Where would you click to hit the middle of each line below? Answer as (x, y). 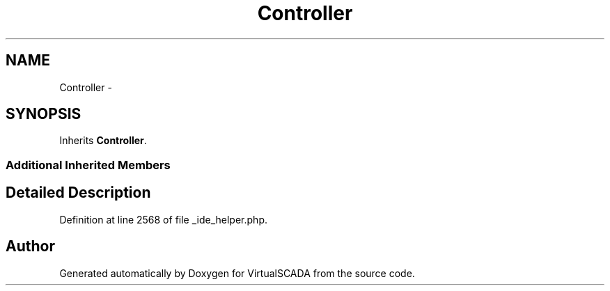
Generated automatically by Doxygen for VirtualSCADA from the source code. (237, 273)
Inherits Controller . (103, 141)
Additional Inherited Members (88, 165)
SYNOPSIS (44, 114)
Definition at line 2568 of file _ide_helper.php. (163, 219)
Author (30, 246)
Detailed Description (78, 193)
